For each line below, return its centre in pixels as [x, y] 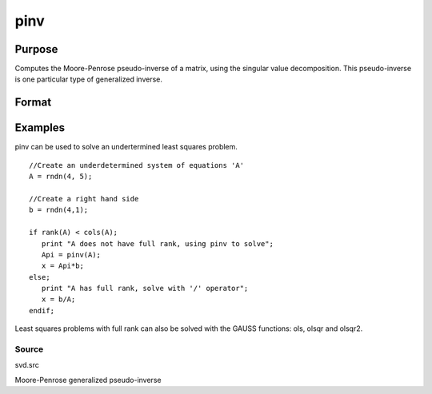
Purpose [36, 49]
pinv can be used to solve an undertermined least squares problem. [126, 147]
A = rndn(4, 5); [61, 177]
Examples [40, 128]
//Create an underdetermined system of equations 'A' [136, 165]
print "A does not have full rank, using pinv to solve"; [157, 243]
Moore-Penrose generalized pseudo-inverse [88, 380]
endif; [42, 310]
